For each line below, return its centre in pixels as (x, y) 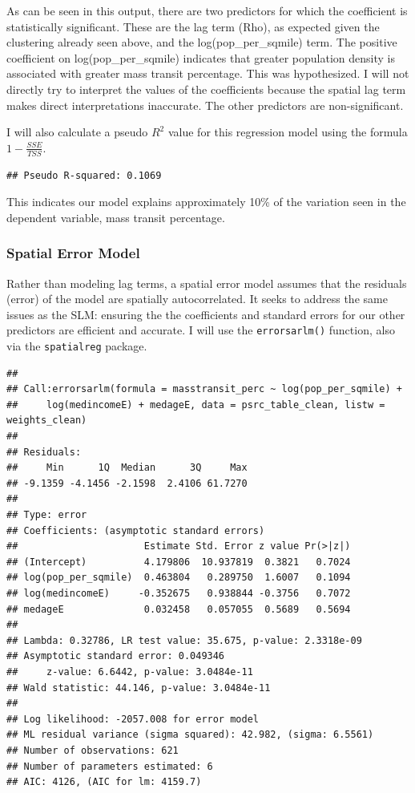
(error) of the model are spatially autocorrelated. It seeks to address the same (197, 299)
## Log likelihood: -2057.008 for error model (133, 719)
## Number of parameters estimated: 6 (110, 766)
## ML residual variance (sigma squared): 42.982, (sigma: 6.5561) (190, 735)
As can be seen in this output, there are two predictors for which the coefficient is (207, 10)
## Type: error (47, 515)
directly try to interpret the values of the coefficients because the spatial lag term (206, 89)
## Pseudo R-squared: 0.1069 (84, 175)
